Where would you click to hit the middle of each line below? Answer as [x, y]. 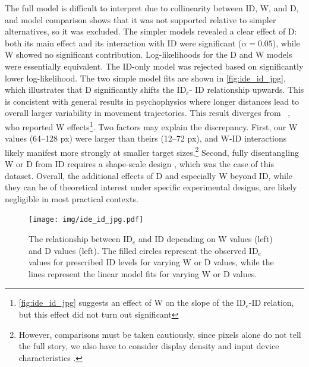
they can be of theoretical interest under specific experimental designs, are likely [151, 187]
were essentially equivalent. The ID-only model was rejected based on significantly [154, 66]
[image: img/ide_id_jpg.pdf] [86, 220]
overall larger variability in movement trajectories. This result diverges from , [148, 113]
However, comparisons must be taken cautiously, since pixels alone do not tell [160, 334]
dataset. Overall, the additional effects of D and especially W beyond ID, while [149, 175]
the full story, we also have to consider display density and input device [149, 346]
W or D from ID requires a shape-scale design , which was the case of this [139, 164]
